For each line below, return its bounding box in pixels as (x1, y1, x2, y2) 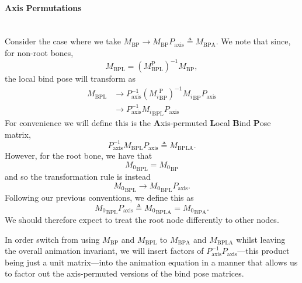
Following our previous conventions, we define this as (5, 191, 194, 204)
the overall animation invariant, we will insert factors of (5, 244, 204, 257)
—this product (237, 244, 290, 257)
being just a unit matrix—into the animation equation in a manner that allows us (5, 256, 298, 268)
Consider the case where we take (5, 35, 121, 47)
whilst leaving (236, 233, 286, 245)
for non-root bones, (5, 46, 74, 58)
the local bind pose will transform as (5, 72, 136, 85)
